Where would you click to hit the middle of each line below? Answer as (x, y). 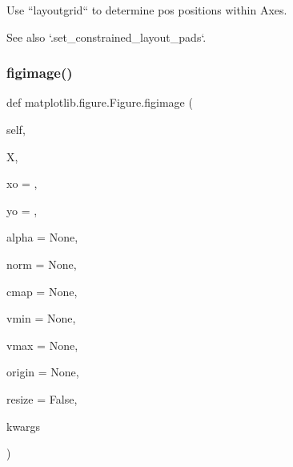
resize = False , (42, 398)
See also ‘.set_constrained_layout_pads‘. (106, 37)
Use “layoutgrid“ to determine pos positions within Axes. (147, 10)
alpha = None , (42, 237)
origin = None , (43, 372)
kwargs (24, 426)
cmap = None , (42, 291)
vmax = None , (42, 345)
